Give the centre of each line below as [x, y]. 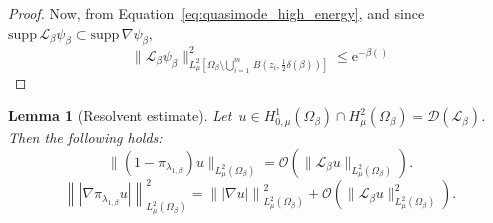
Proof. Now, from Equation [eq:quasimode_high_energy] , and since [216, 13]
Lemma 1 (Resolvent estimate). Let [120, 115]
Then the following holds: [85, 137]
